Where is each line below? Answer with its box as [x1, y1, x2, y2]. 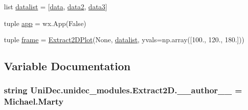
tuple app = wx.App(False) [4, 18, 86, 28]
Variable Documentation [4, 58, 131, 74]
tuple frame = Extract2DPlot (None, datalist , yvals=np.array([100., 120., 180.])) [4, 34, 245, 45]
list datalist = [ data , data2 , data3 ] [4, 1, 108, 11]
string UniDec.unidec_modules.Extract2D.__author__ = [4, 84, 242, 96]
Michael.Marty [4, 95, 64, 108]
